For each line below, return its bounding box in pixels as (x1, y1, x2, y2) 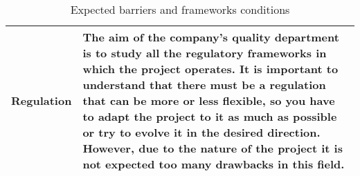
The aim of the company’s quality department (82, 29, 339, 45)
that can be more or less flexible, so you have (82, 92, 335, 108)
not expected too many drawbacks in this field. (82, 156, 345, 172)
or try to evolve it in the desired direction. (82, 124, 321, 140)
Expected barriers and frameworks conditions (70, 1, 290, 17)
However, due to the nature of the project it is (82, 140, 343, 156)
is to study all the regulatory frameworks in (82, 45, 327, 61)
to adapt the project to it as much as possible (82, 108, 337, 124)
